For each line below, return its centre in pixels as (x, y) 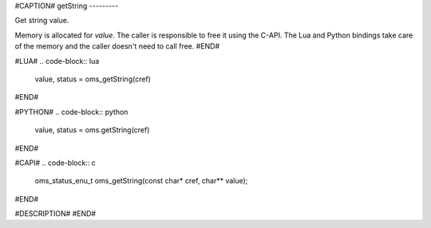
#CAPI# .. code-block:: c (55, 163)
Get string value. (42, 21)
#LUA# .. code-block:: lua (57, 61)
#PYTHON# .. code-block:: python (71, 112)
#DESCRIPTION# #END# (55, 214)
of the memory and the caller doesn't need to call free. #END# (117, 46)
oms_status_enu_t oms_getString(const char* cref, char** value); (141, 181)
